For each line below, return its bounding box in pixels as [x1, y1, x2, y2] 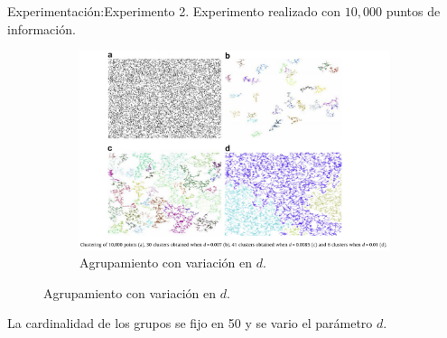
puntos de [386, 2, 441, 20]
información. [7, 19, 76, 38]
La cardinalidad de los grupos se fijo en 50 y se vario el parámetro [7, 314, 373, 333]
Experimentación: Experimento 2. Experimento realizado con [7, 2, 341, 20]
